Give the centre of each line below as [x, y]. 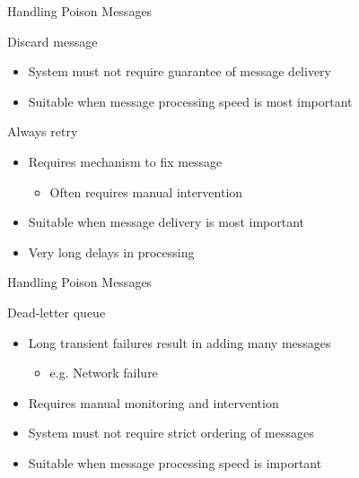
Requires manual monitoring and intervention [153, 402]
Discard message [53, 41]
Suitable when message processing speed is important [175, 462]
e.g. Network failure [104, 373]
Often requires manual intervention [146, 191]
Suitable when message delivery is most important [166, 222]
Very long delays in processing [111, 252]
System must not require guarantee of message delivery [179, 71]
